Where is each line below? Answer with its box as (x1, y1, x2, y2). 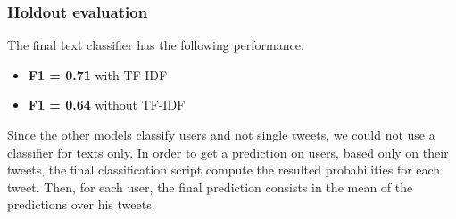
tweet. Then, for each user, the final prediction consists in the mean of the (7, 177, 413, 196)
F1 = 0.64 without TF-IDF (28, 95, 186, 114)
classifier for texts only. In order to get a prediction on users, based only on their (7, 142, 449, 161)
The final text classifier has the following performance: (7, 36, 304, 54)
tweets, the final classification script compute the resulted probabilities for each (7, 160, 441, 179)
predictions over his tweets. (7, 195, 155, 214)
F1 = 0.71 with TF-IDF (28, 65, 168, 84)
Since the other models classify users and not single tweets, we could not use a (7, 126, 435, 143)
